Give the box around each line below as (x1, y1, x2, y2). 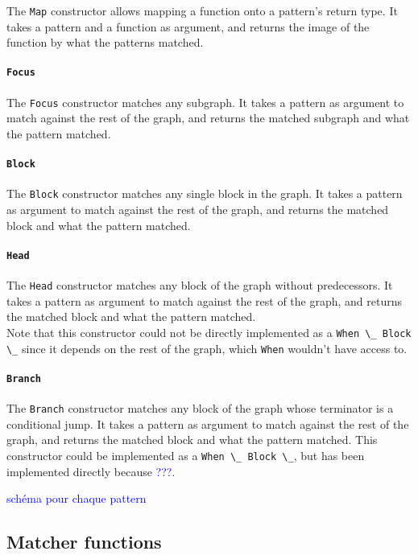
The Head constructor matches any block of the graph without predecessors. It (6, 277, 393, 294)
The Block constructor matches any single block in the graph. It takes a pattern (6, 185, 403, 202)
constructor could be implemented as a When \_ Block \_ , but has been (6, 446, 365, 463)
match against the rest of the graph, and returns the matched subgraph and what (6, 109, 410, 126)
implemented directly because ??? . (6, 462, 176, 479)
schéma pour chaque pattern (6, 490, 147, 507)
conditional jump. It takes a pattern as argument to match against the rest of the (6, 415, 409, 432)
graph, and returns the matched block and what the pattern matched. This (6, 431, 378, 448)
